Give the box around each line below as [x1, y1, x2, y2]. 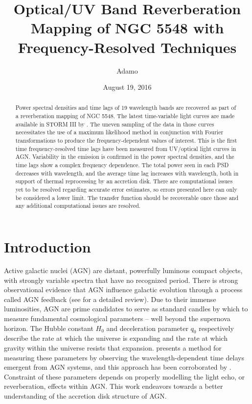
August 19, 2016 [103, 82, 152, 92]
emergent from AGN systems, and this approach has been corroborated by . [4, 362, 231, 372]
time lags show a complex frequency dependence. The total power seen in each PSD [15, 161, 229, 169]
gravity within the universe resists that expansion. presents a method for [4, 342, 222, 353]
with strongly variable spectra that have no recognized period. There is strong [4, 275, 238, 285]
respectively [199, 323, 234, 333]
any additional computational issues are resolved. [15, 202, 141, 210]
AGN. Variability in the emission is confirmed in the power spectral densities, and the [15, 152, 234, 161]
